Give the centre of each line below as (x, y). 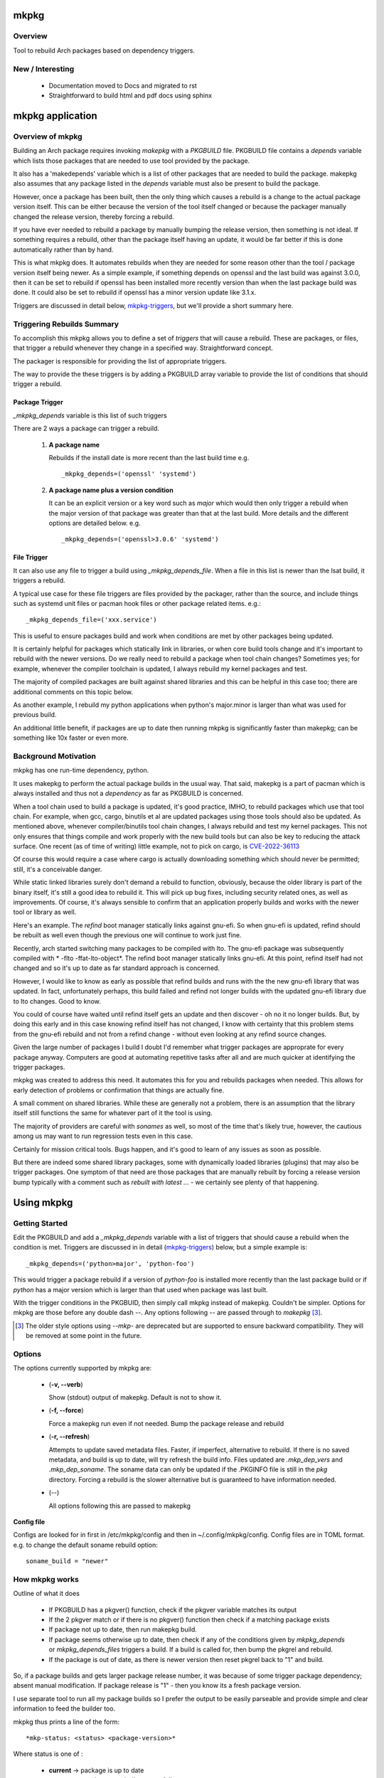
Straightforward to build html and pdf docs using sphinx (130, 95)
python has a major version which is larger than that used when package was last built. (140, 1289)
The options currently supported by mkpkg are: (82, 1368)
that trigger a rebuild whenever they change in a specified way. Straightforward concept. (143, 348)
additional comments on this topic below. (73, 692)
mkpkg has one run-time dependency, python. (81, 770)
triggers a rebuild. (39, 580)
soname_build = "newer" (67, 1561)
